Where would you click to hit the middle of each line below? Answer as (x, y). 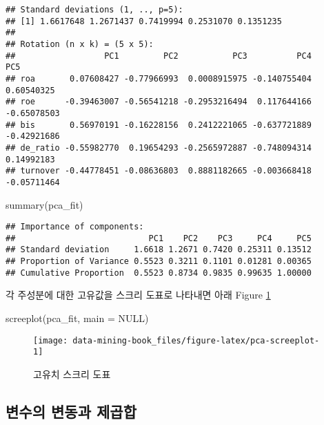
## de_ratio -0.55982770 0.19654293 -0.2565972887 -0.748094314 (159, 148)
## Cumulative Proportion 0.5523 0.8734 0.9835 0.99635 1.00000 (159, 273)
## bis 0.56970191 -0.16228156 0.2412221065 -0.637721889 (159, 125)
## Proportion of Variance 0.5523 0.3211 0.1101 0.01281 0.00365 (159, 262)
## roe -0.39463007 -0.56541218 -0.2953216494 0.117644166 (159, 102)
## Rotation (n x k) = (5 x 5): (80, 44)
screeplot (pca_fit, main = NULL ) (77, 318)
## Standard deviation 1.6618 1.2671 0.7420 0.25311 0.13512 (159, 250)
